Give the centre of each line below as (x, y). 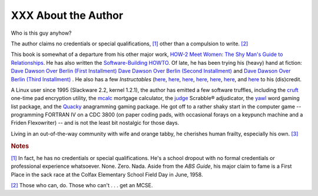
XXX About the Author (67, 15)
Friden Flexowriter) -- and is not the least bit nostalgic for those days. (95, 123)
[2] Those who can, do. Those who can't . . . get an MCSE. (82, 185)
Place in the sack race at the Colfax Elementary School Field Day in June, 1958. (107, 174)
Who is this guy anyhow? (41, 33)
